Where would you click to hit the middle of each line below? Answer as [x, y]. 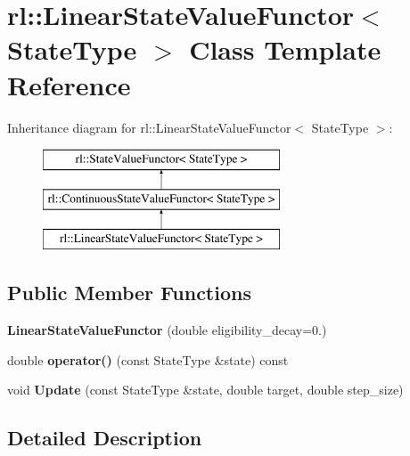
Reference [69, 84]
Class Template [285, 49]
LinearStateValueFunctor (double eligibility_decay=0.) [167, 330]
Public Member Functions [129, 293]
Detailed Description [105, 438]
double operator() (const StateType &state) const [148, 359]
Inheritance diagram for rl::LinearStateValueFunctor [149, 127]
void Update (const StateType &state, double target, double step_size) [205, 390]
